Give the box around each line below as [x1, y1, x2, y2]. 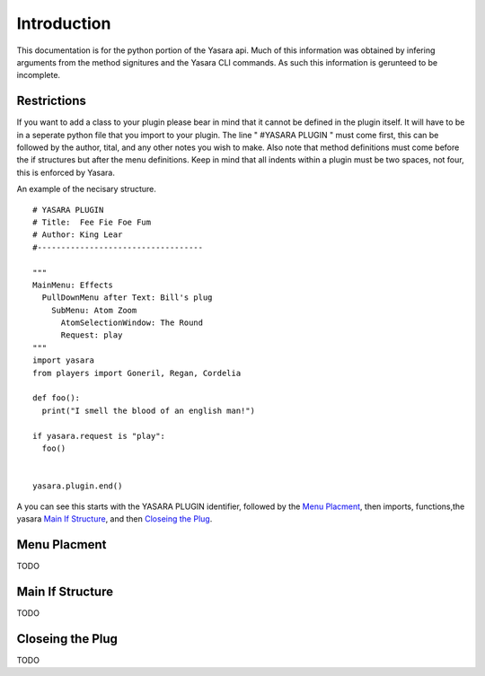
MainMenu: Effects [32, 279, 114, 290]
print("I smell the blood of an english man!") [41, 405, 256, 416]
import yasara [32, 356, 94, 365]
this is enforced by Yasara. [16, 167, 116, 178]
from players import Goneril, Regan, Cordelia [32, 368, 242, 378]
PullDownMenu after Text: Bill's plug [41, 293, 213, 303]
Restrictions [16, 93, 87, 109]
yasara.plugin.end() [32, 481, 123, 491]
